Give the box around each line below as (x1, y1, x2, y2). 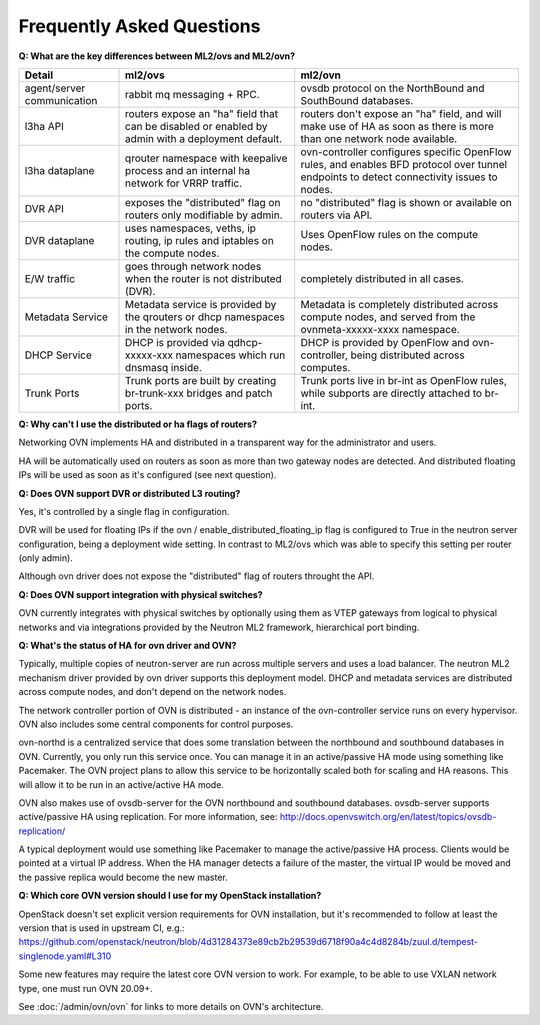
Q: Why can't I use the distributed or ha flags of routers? (18, 418, 257, 430)
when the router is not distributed (125, 271, 282, 285)
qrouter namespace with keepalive (125, 151, 288, 165)
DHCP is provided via (125, 335, 225, 349)
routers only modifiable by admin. (125, 208, 284, 222)
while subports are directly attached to (300, 386, 483, 400)
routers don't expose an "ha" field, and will (300, 106, 502, 120)
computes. (300, 360, 351, 374)
